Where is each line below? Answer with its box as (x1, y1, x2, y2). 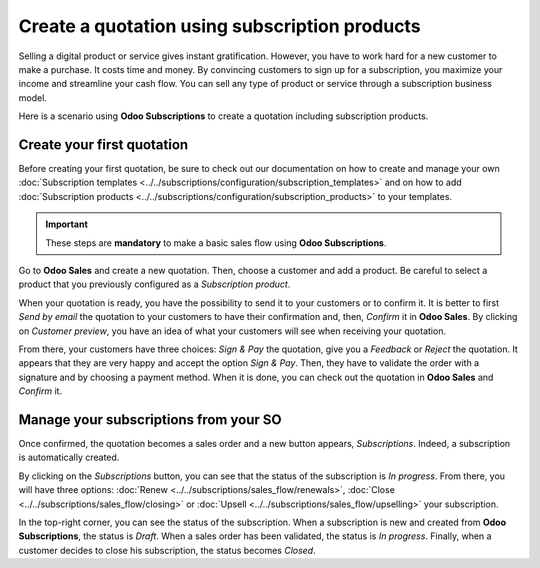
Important (45, 218, 89, 230)
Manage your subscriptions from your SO (18, 411, 282, 428)
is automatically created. (18, 451, 120, 464)
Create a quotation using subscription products (18, 15, 421, 37)
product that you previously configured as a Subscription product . (18, 278, 291, 290)
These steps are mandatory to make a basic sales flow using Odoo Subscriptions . (45, 236, 387, 249)
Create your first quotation (18, 136, 189, 153)
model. (18, 91, 47, 104)
